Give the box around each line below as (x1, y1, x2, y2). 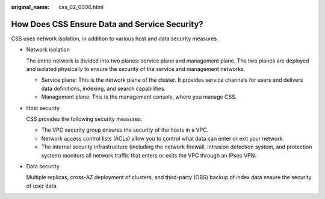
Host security (26, 104, 60, 111)
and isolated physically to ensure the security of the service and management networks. (26, 66, 246, 73)
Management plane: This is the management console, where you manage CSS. (41, 93, 237, 100)
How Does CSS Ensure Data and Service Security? (11, 19, 204, 29)
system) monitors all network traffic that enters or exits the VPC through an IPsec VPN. (41, 152, 257, 159)
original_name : (11, 4, 50, 10)
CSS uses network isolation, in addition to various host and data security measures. (11, 35, 219, 42)
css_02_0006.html (58, 4, 104, 10)
